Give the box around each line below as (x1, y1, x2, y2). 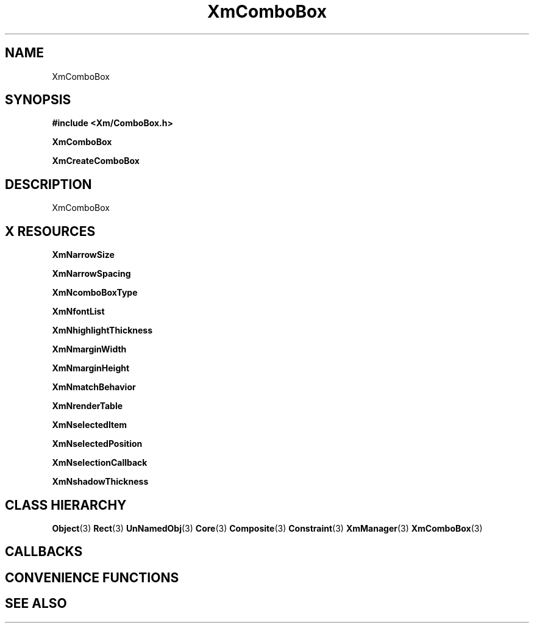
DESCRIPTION (5, 176, 92, 192)
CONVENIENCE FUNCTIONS (5, 569, 179, 585)
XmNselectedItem (52, 419, 127, 430)
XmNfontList (52, 306, 105, 317)
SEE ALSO (5, 596, 67, 612)
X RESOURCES (5, 223, 96, 239)
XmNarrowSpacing (52, 268, 131, 279)
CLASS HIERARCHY (5, 497, 127, 513)
